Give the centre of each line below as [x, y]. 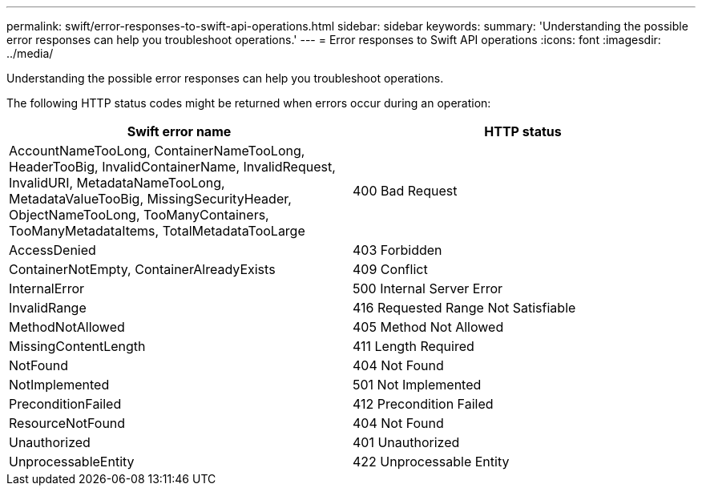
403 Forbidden [397, 250]
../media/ [30, 53]
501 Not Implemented [417, 385]
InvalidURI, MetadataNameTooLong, [117, 183]
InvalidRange [48, 308]
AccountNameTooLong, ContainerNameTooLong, [157, 151]
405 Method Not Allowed [428, 327]
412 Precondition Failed [423, 404]
